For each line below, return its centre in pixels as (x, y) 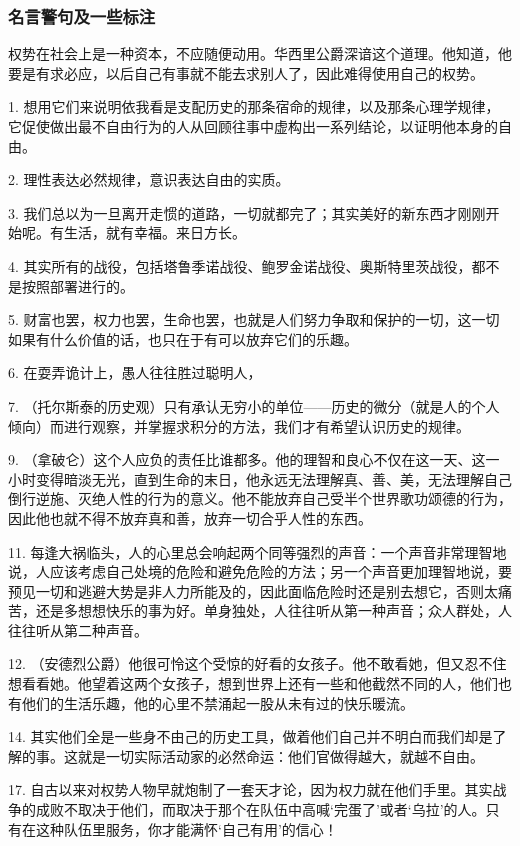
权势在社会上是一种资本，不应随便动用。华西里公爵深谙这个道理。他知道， (253, 53)
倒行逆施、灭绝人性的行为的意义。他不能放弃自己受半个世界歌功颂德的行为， (260, 498)
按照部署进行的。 (77, 285)
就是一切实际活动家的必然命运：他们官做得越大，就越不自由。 (280, 755)
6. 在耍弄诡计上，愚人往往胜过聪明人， (135, 372)
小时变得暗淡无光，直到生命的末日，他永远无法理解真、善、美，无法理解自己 (260, 478)
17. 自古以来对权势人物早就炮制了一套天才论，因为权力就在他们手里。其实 (250, 789)
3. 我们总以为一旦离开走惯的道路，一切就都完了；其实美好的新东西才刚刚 (247, 212)
